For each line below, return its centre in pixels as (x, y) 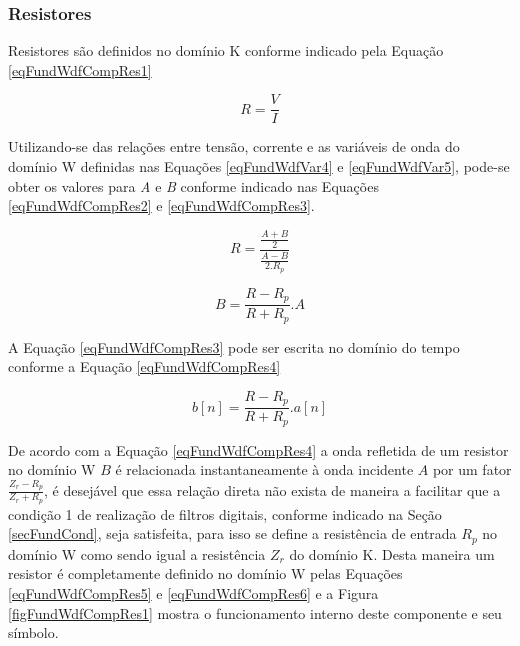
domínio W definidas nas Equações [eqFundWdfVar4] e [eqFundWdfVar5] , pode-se (259, 166)
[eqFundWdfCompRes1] (80, 69)
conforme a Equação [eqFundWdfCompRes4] (144, 366)
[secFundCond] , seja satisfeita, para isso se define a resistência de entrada (232, 533)
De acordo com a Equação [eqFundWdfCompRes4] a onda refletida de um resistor (258, 449)
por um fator (472, 469)
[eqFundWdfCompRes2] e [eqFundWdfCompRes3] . (161, 205)
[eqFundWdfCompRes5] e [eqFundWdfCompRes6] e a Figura (193, 593)
